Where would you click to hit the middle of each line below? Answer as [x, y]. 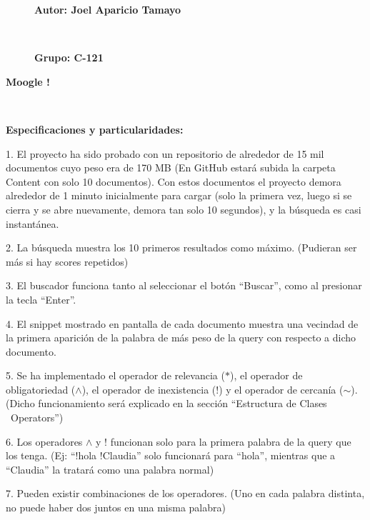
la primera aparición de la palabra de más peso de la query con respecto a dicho [181, 337]
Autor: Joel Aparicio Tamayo [108, 9]
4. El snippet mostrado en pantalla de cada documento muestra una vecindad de [182, 323]
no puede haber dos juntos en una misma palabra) [116, 507]
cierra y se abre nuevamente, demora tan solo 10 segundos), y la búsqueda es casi [184, 209]
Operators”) [37, 417]
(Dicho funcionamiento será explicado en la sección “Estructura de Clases [166, 403]
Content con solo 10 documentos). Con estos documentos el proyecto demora [174, 181]
